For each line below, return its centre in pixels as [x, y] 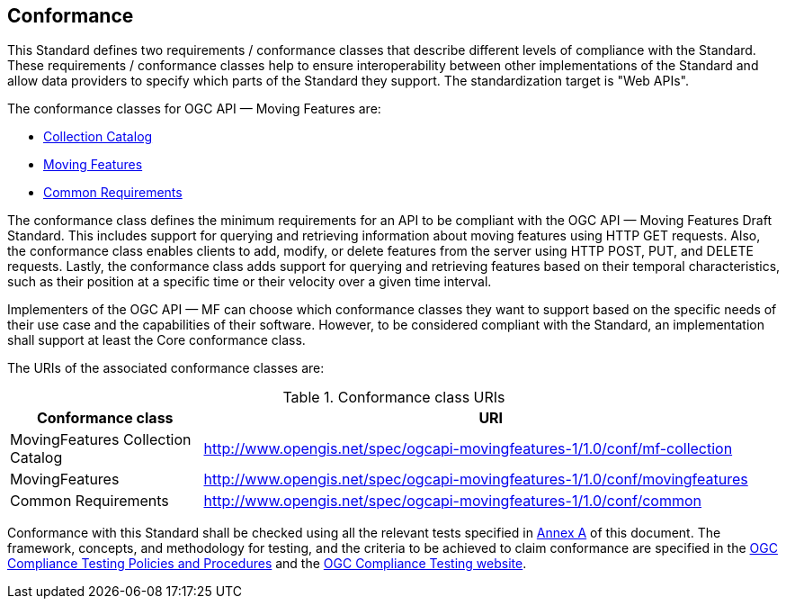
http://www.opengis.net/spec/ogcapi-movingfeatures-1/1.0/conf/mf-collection [468, 449]
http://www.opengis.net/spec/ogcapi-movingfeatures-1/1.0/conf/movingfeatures [476, 479]
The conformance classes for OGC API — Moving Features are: [194, 109]
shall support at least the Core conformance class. [156, 340]
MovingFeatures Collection [101, 440]
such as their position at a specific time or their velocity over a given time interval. [250, 282]
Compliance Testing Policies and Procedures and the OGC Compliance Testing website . [267, 564]
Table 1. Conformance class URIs [394, 398]
